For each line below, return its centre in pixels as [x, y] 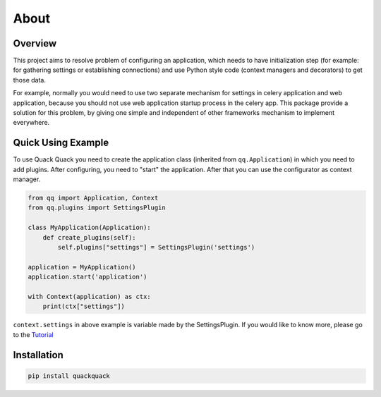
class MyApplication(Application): [89, 228]
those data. [29, 80]
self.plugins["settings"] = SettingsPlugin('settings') [156, 248]
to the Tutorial [33, 334]
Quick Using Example [61, 143]
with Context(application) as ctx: [89, 297]
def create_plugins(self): [90, 237]
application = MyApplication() [82, 267]
